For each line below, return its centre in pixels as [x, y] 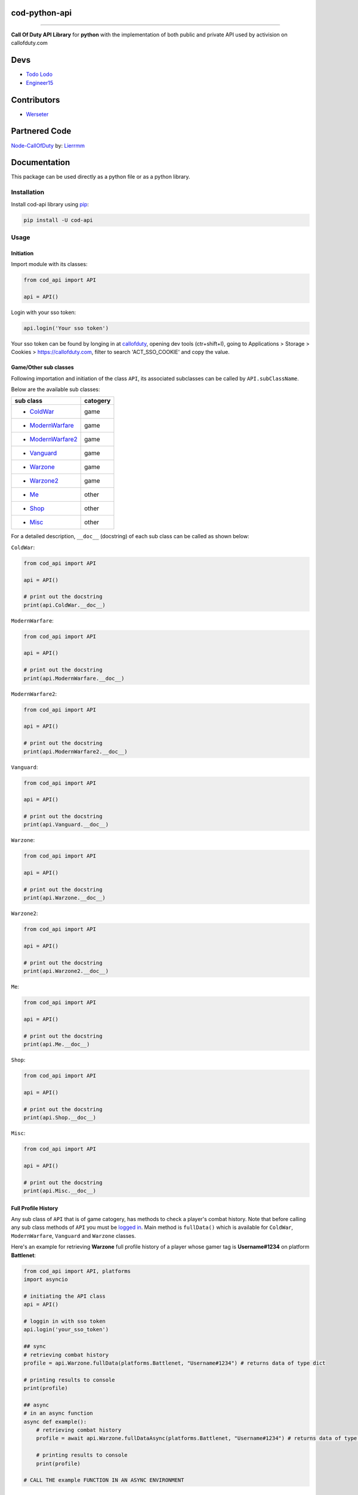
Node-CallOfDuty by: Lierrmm [48, 145]
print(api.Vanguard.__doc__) [66, 825]
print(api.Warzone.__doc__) [64, 898]
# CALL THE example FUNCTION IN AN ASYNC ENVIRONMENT [104, 1480]
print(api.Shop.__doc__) [60, 1118]
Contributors [36, 100]
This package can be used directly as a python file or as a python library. [101, 177]
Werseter [37, 114]
